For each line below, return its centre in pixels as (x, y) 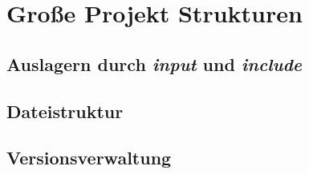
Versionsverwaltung (89, 158)
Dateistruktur (65, 111)
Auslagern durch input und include (154, 63)
